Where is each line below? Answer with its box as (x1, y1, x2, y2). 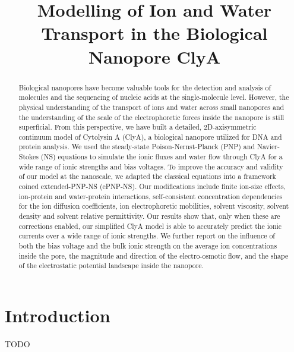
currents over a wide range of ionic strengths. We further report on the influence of (18, 231, 276, 241)
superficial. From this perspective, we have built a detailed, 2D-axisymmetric (18, 122, 257, 132)
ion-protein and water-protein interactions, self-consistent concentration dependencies (18, 191, 283, 201)
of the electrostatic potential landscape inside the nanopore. (18, 260, 204, 271)
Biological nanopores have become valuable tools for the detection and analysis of (18, 82, 271, 92)
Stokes (18, 152, 39, 162)
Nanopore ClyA (88, 44, 220, 68)
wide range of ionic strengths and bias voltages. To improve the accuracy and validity (18, 161, 283, 171)
